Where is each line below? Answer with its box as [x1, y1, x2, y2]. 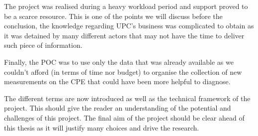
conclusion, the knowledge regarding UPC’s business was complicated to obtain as [4, 20, 254, 31]
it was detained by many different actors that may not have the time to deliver [4, 30, 245, 40]
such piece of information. [4, 40, 83, 50]
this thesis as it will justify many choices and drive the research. [4, 122, 199, 133]
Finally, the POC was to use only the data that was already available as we [4, 56, 234, 67]
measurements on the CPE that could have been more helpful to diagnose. [4, 76, 231, 87]
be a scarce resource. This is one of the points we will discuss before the [4, 10, 223, 21]
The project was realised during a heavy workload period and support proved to [4, 1, 248, 11]
